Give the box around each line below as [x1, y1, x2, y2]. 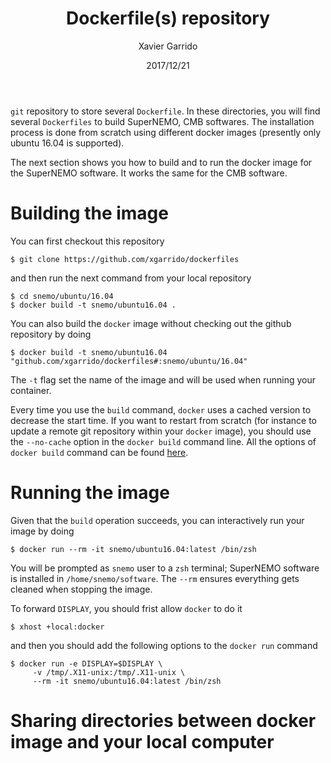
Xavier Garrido [138, 40, 198, 52]
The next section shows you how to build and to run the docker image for [10, 156, 313, 168]
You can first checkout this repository [10, 235, 165, 247]
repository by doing [10, 328, 92, 340]
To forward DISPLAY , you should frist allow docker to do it [10, 602, 243, 614]
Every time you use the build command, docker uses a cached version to [10, 403, 312, 416]
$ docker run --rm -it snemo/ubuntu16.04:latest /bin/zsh [10, 544, 257, 554]
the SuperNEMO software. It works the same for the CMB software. [10, 167, 288, 179]
